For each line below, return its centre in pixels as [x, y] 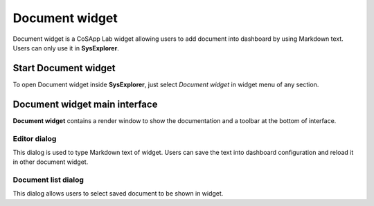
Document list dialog [48, 180]
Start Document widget [64, 68]
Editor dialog [35, 138]
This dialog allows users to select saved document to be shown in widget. [118, 194]
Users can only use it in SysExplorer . [66, 48]
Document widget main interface [85, 104]
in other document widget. [51, 162]
